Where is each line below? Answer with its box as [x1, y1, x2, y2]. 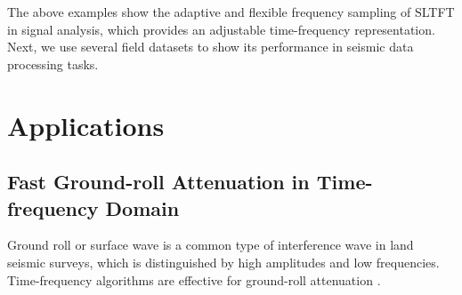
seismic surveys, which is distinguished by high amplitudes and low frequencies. [7, 252, 440, 271]
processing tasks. [7, 54, 99, 73]
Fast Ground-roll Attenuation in [7, 168, 310, 195]
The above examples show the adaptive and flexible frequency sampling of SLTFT [7, 3, 455, 20]
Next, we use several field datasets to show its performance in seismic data [7, 37, 414, 56]
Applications [7, 107, 165, 143]
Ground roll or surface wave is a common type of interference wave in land [7, 235, 414, 254]
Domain [105, 194, 180, 221]
